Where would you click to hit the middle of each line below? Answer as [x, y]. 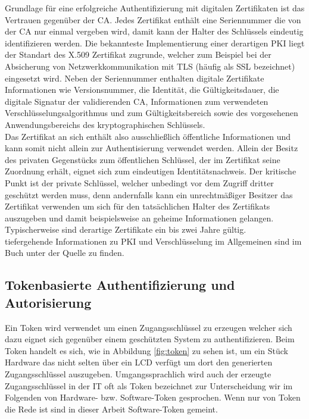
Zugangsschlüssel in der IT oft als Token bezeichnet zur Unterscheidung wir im [149, 385]
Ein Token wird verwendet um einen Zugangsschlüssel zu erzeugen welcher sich [149, 327]
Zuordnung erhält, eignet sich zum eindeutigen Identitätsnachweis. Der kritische [151, 171]
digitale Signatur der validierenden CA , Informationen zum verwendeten [137, 101]
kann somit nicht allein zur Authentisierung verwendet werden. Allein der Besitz [152, 148]
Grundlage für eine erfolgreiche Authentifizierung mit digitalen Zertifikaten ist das [155, 8]
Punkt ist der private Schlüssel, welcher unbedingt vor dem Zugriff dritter [139, 182]
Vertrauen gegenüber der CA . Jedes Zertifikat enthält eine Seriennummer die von [153, 19]
